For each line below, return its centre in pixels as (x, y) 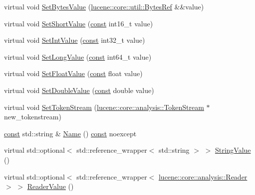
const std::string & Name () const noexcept (70, 133)
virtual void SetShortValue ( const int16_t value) (79, 23)
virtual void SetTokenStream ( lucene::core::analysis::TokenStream (104, 107)
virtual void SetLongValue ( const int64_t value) (78, 56)
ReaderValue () (50, 186)
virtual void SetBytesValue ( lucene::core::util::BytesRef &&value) (104, 6)
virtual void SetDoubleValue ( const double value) (79, 90)
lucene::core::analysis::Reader (203, 176)
